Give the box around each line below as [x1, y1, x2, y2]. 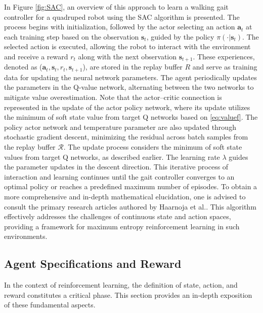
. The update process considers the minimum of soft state [63, 142, 242, 152]
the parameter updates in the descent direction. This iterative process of [4, 161, 229, 172]
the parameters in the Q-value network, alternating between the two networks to [4, 82, 254, 92]
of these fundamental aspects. [4, 299, 96, 310]
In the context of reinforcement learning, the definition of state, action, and [4, 280, 238, 290]
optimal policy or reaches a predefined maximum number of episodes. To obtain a [4, 181, 257, 192]
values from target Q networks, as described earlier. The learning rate [4, 151, 220, 162]
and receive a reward [4, 51, 68, 61]
